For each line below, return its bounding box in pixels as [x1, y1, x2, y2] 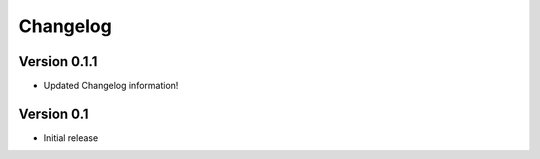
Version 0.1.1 [18, 53, 98, 70]
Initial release [43, 131, 99, 144]
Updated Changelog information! [43, 80, 179, 92]
